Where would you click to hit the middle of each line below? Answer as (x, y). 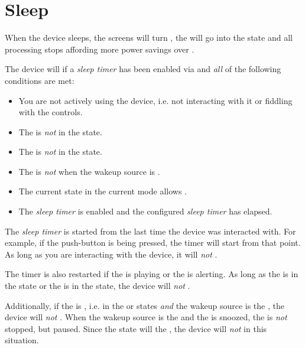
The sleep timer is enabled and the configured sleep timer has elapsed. (145, 211)
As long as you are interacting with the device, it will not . (111, 254)
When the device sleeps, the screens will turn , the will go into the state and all (149, 38)
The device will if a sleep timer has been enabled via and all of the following (143, 69)
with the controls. (51, 112)
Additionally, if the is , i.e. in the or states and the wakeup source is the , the (145, 305)
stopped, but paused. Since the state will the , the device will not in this (136, 328)
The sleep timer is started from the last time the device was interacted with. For (150, 231)
